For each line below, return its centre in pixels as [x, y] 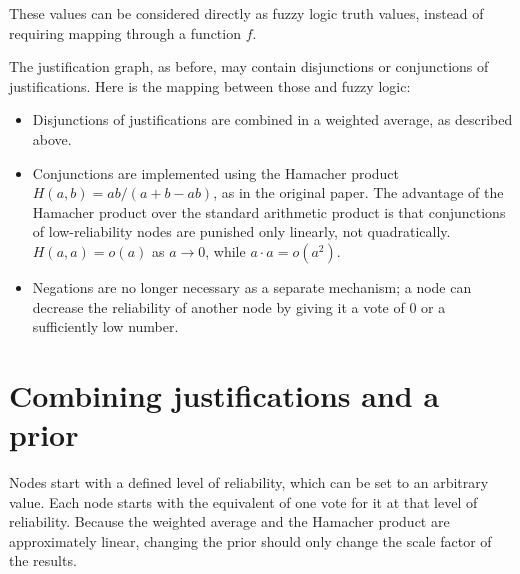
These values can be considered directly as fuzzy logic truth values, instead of [246, 13]
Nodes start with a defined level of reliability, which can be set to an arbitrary [249, 482]
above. [52, 138]
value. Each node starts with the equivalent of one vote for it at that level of [243, 501]
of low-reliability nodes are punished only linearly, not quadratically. [241, 231]
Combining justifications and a [224, 394]
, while [225, 250]
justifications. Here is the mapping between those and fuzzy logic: [210, 85]
